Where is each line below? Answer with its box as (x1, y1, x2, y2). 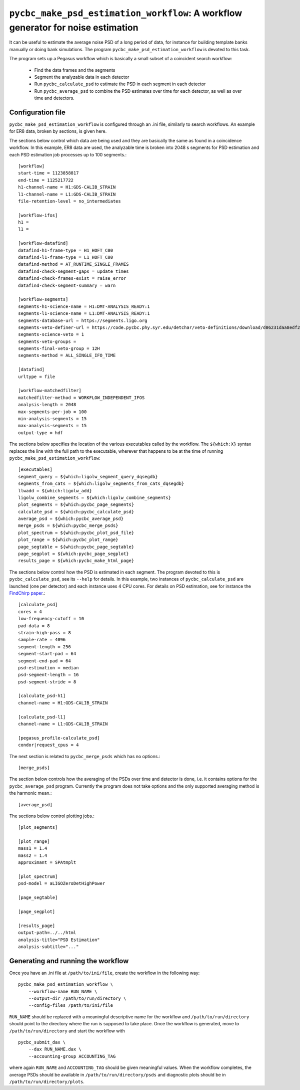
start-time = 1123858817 (18, 170, 79, 176)
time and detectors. (34, 95, 74, 101)
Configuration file (9, 108, 66, 116)
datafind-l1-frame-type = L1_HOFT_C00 (18, 255, 113, 260)
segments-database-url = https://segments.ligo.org (18, 317, 147, 323)
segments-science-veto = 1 (18, 331, 84, 337)
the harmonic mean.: (9, 790, 52, 796)
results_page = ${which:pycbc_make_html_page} (18, 558, 134, 564)
